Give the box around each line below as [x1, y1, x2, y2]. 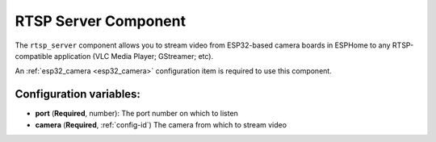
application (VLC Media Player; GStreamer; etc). [53, 51, 214, 61]
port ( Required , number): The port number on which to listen [35, 109, 238, 119]
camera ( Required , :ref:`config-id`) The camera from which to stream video [35, 119, 287, 129]
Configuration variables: [15, 87, 141, 101]
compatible [15, 51, 52, 61]
